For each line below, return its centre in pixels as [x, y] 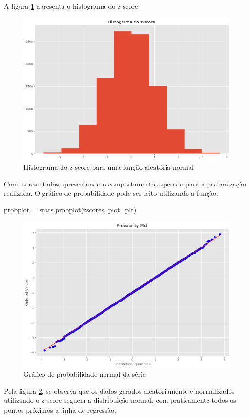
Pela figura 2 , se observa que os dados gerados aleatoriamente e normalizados [119, 390]
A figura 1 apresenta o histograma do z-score [71, 6]
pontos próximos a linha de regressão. [60, 410]
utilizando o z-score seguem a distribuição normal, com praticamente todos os [120, 400]
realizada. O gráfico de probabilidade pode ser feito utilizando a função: [111, 193]
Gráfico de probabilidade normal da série [85, 374]
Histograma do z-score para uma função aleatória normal [109, 167]
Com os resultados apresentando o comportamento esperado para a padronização [125, 183]
